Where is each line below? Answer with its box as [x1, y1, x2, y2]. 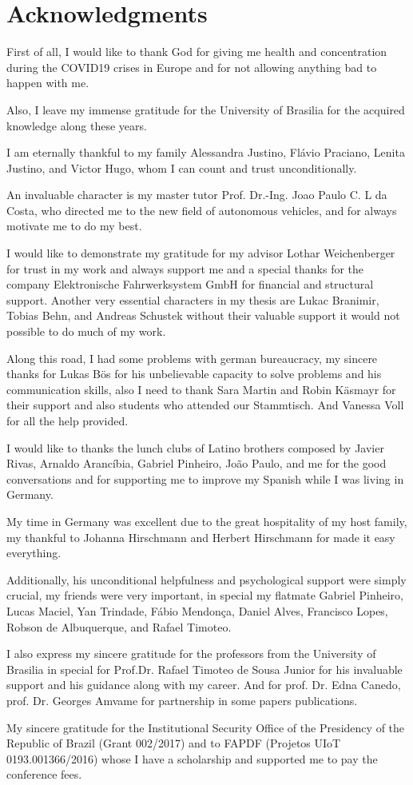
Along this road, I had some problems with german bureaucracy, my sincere [6, 349, 378, 366]
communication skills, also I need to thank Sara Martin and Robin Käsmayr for [6, 381, 396, 397]
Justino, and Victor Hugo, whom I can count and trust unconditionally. [6, 159, 357, 176]
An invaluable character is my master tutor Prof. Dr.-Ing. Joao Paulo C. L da [6, 186, 387, 203]
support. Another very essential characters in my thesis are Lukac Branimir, [6, 291, 379, 308]
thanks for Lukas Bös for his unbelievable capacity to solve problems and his [6, 365, 382, 382]
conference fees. [6, 766, 82, 783]
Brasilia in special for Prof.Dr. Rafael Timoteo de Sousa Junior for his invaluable [6, 660, 403, 677]
